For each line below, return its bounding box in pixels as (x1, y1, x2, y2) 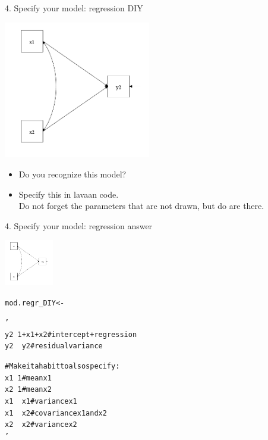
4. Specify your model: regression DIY (5, 2, 143, 14)
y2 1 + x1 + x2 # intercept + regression (5, 330, 137, 339)
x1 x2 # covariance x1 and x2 (5, 408, 107, 417)
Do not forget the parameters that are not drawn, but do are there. (18, 199, 264, 212)
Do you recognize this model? (18, 167, 127, 180)
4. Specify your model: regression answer (5, 219, 153, 232)
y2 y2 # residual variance (5, 342, 103, 351)
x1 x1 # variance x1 (5, 397, 77, 406)
